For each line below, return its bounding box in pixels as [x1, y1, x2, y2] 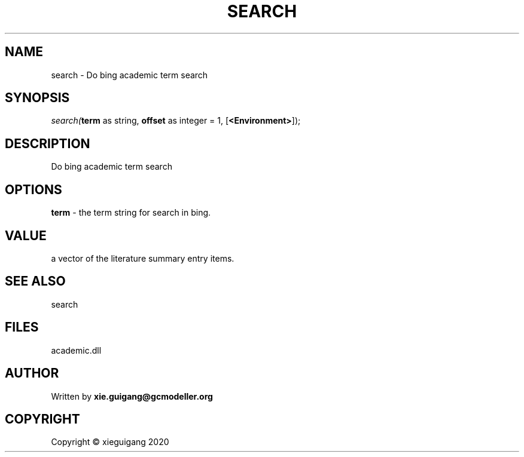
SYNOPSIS [5, 90, 70, 106]
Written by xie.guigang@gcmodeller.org [51, 391, 213, 401]
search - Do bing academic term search [51, 69, 208, 80]
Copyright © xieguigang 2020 [51, 437, 169, 447]
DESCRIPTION [5, 136, 90, 151]
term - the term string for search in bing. [51, 207, 211, 218]
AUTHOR [5, 366, 59, 381]
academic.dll [51, 345, 102, 355]
